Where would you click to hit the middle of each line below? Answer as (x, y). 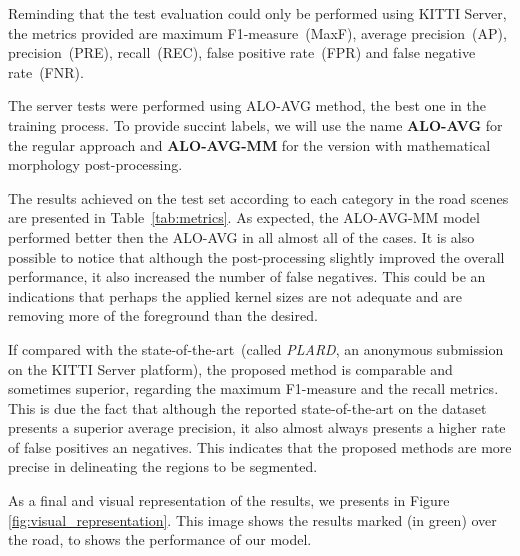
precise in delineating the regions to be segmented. (163, 466)
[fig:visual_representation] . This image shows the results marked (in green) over (252, 519)
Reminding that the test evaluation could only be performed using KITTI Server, (257, 13)
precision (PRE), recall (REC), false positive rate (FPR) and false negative (242, 52)
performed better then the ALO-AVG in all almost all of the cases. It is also (241, 236)
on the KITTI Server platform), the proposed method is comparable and (230, 368)
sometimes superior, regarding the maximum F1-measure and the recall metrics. (253, 388)
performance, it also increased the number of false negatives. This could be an (247, 276)
